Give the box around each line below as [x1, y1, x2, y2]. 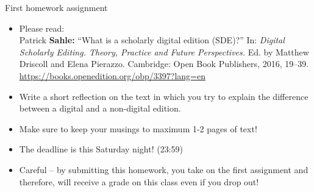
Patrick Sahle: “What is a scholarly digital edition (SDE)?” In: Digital [19, 34, 285, 46]
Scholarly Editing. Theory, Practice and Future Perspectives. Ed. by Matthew [19, 45, 309, 58]
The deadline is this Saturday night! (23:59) [19, 143, 183, 155]
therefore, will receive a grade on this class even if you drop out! [19, 175, 259, 188]
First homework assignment [5, 1, 108, 13]
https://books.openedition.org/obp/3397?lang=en [19, 69, 205, 82]
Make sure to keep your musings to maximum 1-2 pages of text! [19, 122, 257, 135]
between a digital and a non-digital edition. [19, 102, 181, 115]
